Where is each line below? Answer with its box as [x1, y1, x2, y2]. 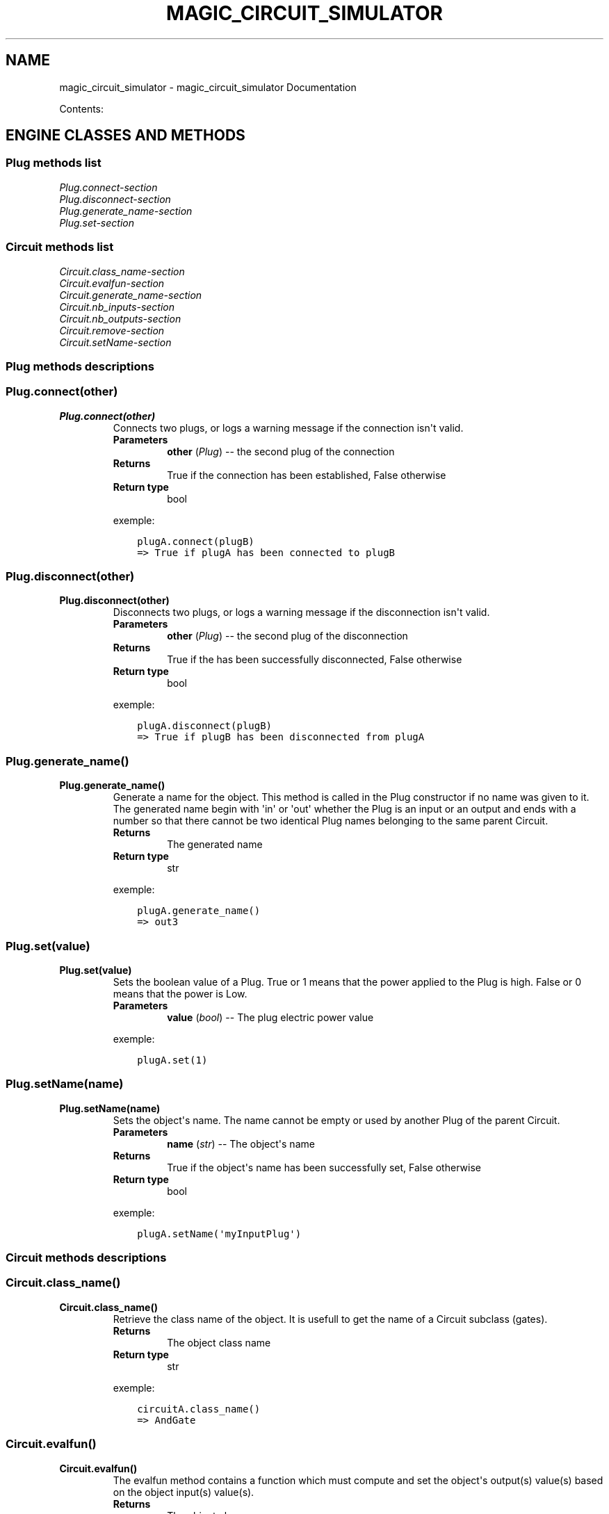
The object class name [167, 1336, 271, 1349]
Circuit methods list [6, 240, 114, 254]
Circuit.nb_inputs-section [59, 300, 175, 313]
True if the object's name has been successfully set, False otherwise [167, 1161, 481, 1173]
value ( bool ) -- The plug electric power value [167, 1011, 374, 1023]
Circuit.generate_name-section [59, 288, 202, 301]
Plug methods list [6, 156, 101, 170]
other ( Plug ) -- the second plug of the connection [167, 445, 395, 457]
